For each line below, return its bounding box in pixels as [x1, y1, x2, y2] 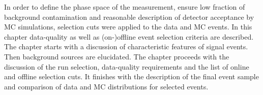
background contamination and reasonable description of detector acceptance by [4, 11, 254, 22]
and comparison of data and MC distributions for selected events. [4, 81, 209, 91]
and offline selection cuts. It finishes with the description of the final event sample [4, 71, 259, 82]
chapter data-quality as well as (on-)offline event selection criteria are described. [4, 31, 254, 42]
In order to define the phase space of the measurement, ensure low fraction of [4, 2, 245, 12]
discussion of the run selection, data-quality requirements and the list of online [4, 61, 249, 72]
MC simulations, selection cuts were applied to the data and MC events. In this [4, 21, 252, 32]
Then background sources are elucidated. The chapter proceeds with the [4, 51, 229, 61]
